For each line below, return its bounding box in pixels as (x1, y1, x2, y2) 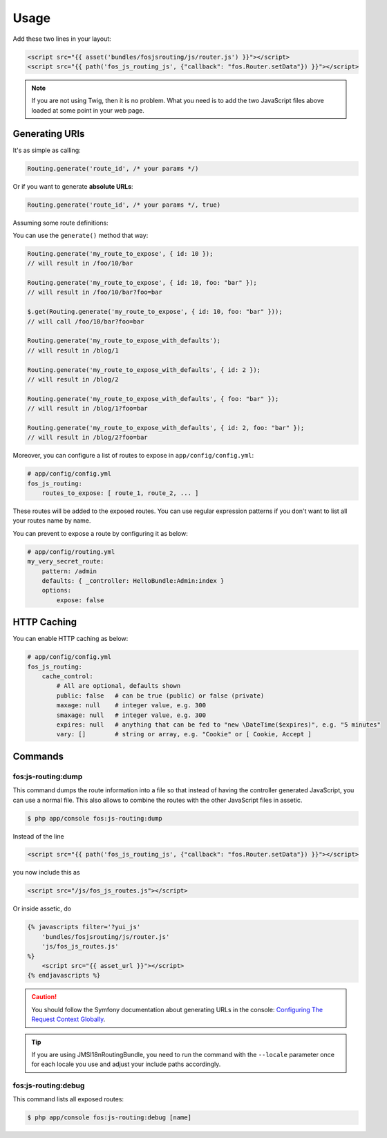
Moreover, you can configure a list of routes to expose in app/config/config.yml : (12, 451, 254, 460)
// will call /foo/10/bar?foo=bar (27, 317, 144, 325)
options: (41, 586, 72, 595)
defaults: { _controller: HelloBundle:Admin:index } (41, 577, 225, 584)
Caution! (31, 993, 57, 1001)
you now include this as (12, 868, 80, 877)
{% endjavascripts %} (27, 971, 101, 980)
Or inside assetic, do (12, 904, 72, 913)
